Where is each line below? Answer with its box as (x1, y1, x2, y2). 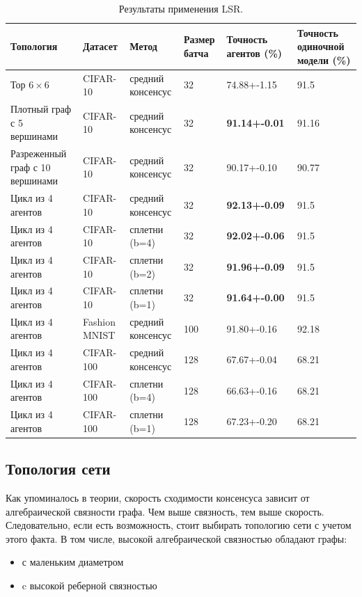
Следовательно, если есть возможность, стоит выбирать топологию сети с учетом (6, 518, 352, 532)
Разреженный (10, 146, 67, 161)
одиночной (297, 39, 345, 54)
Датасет (83, 39, 118, 54)
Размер (184, 32, 215, 47)
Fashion (83, 314, 116, 328)
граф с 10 (10, 159, 51, 174)
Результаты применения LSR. (118, 1, 244, 15)
